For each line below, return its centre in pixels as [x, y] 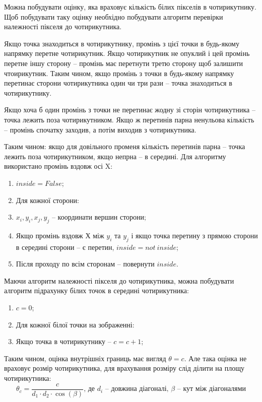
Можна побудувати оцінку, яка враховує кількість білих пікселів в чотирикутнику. [130, 7]
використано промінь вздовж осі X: [58, 166]
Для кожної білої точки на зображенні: [75, 324]
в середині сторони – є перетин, [65, 247]
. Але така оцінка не [215, 358]
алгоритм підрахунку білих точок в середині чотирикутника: [96, 290]
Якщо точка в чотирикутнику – [63, 341]
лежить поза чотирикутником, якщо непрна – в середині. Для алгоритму [115, 156]
